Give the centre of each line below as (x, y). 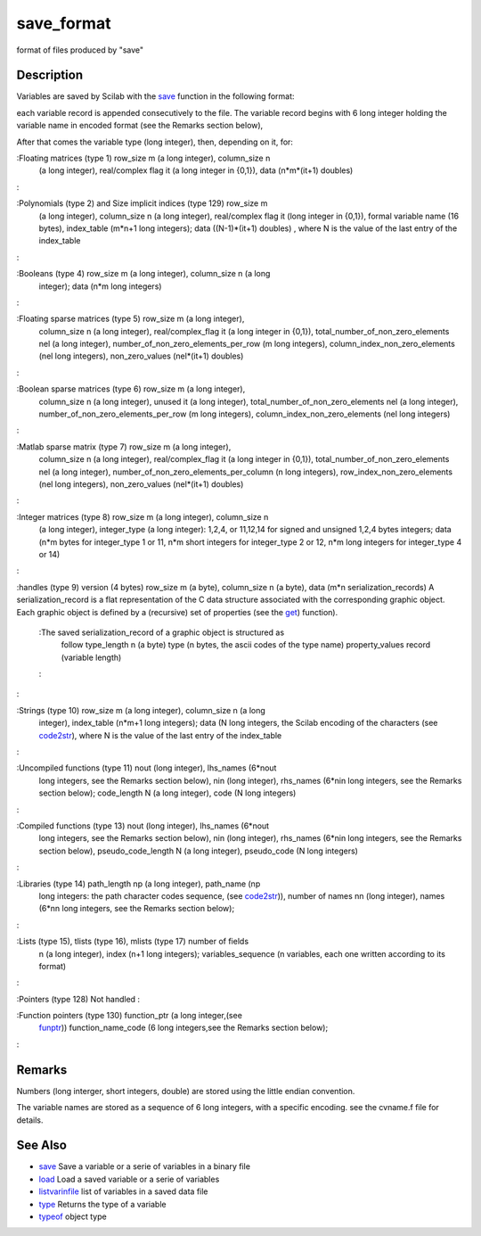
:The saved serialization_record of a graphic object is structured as (162, 632)
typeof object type (73, 1216)
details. (30, 1120)
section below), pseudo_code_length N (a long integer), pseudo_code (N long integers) (198, 851)
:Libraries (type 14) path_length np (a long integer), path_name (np (139, 884)
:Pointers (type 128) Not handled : (78, 999)
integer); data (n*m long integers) (100, 286)
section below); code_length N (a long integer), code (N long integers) (167, 793)
